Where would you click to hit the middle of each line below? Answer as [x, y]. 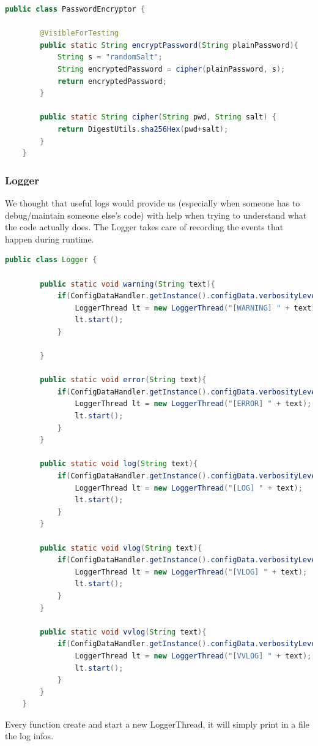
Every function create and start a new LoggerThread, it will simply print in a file [157, 724]
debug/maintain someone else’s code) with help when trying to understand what [156, 215]
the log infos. [29, 736]
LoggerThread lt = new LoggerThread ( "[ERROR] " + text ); [193, 404]
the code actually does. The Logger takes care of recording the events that [144, 227]
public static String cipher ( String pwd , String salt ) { [158, 117]
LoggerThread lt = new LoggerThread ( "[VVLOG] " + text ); [193, 656]
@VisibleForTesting [79, 33]
